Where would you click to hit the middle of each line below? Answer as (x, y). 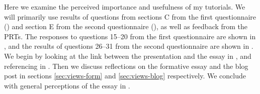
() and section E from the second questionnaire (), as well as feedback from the (126, 26)
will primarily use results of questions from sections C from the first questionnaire (130, 16)
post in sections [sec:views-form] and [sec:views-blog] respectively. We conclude (125, 76)
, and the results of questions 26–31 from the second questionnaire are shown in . (129, 46)
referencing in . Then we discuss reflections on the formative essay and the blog (126, 66)
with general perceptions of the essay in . (67, 85)
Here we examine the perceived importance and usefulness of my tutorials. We (125, 7)
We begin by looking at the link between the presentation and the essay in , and (128, 56)
